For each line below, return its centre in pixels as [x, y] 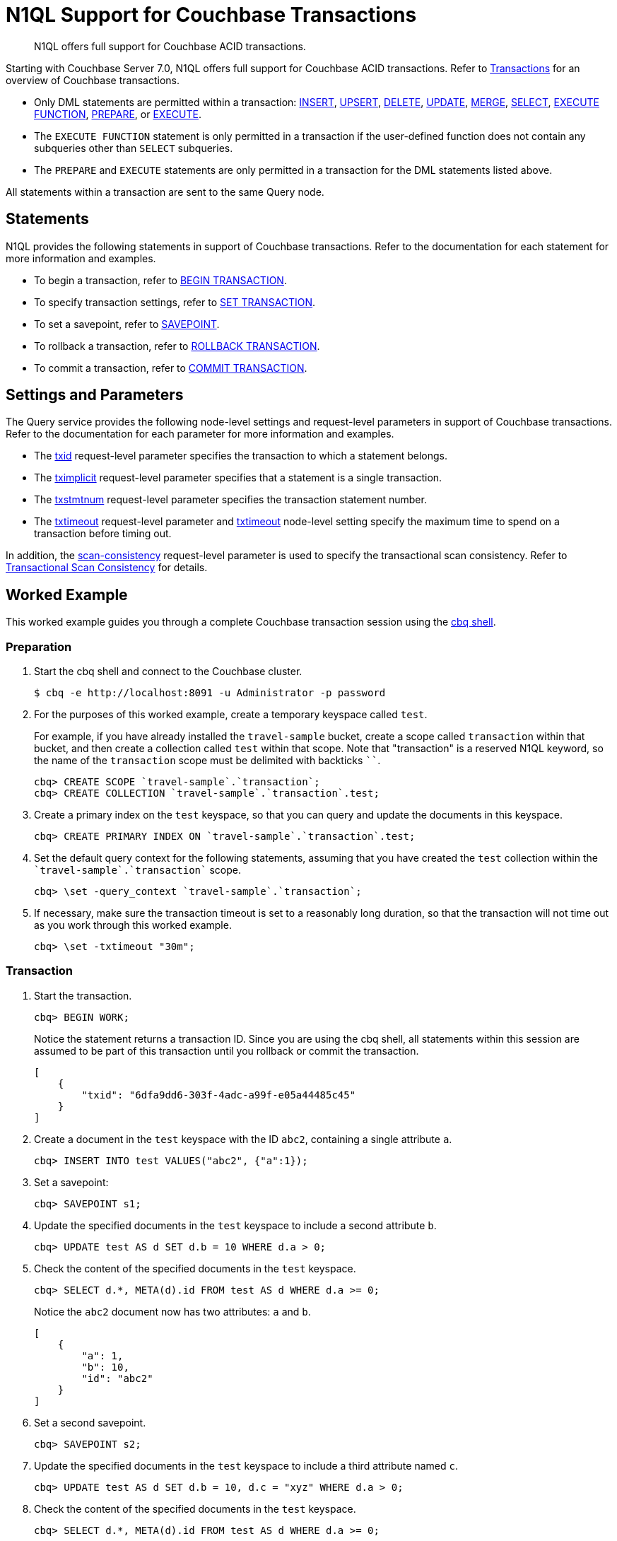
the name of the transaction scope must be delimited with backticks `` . [207, 761]
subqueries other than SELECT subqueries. [134, 148]
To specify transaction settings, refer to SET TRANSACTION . [175, 302]
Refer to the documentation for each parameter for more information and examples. [200, 434]
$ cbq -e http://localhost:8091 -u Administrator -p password [210, 693]
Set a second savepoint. [90, 1422]
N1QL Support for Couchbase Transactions [211, 15]
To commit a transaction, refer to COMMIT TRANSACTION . [171, 368]
